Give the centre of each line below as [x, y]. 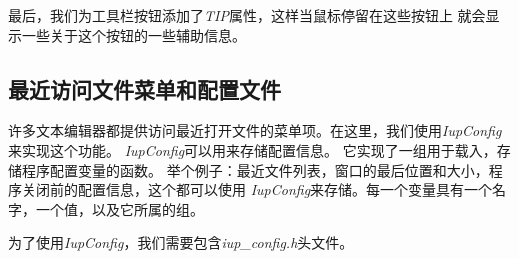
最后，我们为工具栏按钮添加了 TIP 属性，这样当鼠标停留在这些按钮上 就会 [247, 15]
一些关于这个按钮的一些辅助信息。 [133, 34]
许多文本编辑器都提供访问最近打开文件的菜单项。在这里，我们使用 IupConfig [255, 130]
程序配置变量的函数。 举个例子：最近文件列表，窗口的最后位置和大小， [255, 169]
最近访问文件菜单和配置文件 [144, 88]
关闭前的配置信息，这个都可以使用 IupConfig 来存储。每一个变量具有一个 [257, 189]
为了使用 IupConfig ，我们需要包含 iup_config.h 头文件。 [181, 242]
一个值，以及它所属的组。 [119, 208]
